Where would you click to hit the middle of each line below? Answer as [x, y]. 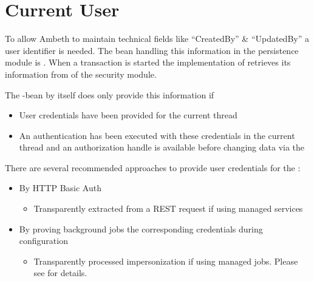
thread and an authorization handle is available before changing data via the [162, 147]
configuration [43, 241]
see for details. [60, 273]
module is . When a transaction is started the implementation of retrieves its [148, 62]
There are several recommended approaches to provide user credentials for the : [153, 167]
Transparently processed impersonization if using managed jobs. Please [166, 261]
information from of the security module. [81, 74]
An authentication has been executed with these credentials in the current [157, 135]
